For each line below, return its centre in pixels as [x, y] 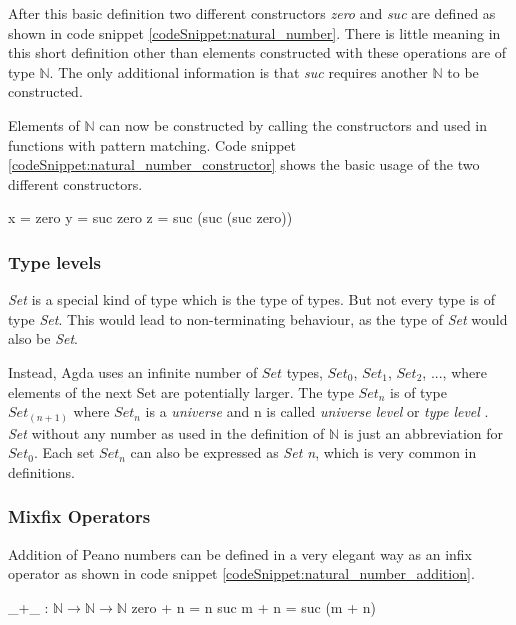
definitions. [41, 471]
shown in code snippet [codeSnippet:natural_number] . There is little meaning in [254, 32]
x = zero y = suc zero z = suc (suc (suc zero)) [150, 217]
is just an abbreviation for [423, 432]
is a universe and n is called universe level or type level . [317, 411]
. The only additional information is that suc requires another [238, 71]
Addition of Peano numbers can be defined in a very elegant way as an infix [240, 553]
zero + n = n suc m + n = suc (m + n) [253, 606]
